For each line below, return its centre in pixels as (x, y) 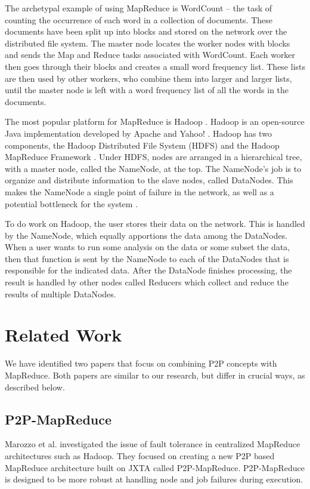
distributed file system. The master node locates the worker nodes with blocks (148, 43)
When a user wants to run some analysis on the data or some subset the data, (148, 247)
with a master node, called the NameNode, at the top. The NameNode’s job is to (153, 168)
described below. (35, 387)
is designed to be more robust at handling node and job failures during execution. (154, 479)
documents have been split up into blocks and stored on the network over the (146, 31)
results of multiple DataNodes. (61, 293)
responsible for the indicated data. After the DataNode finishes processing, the (148, 270)
